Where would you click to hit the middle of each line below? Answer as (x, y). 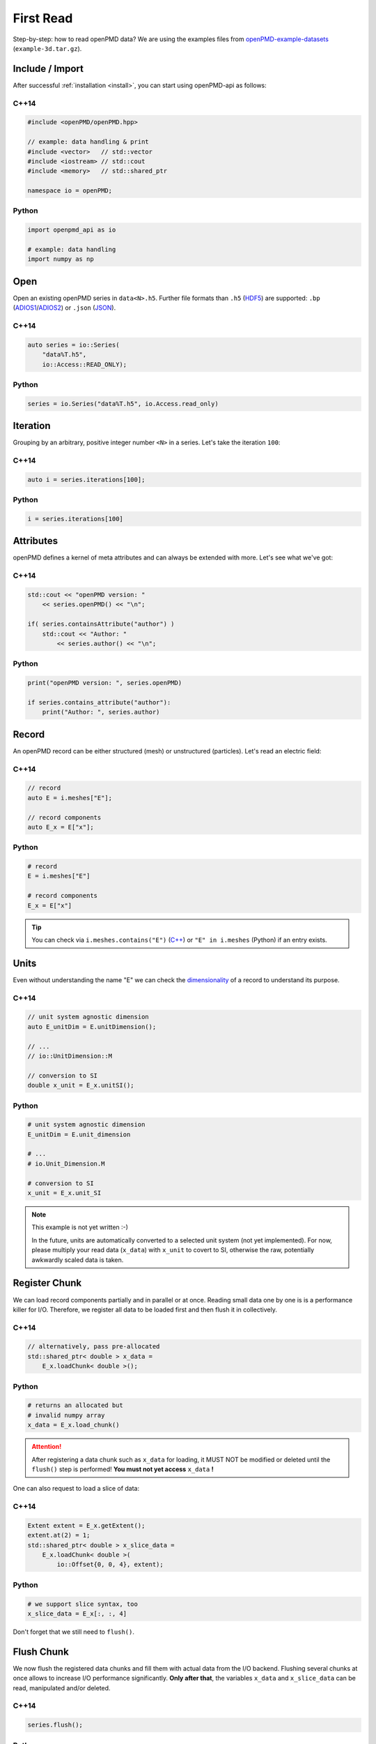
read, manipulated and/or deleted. (62, 1687)
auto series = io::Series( (73, 345)
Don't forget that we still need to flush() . (74, 1632)
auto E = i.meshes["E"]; (70, 798)
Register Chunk (47, 1283)
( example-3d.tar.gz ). (47, 48)
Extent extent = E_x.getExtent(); (86, 1525)
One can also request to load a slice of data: (76, 1489)
